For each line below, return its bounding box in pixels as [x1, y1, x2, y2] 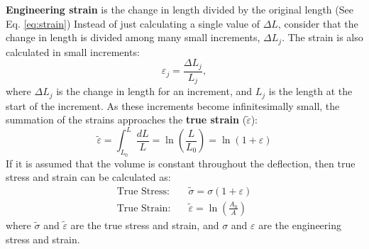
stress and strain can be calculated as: [6, 170, 171, 184]
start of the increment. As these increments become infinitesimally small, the [6, 98, 340, 113]
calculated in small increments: [6, 44, 140, 59]
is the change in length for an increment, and [56, 84, 253, 99]
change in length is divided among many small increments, [6, 30, 260, 45]
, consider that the [277, 16, 358, 31]
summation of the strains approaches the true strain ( [6, 112, 247, 127]
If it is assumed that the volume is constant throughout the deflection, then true [6, 155, 356, 170]
